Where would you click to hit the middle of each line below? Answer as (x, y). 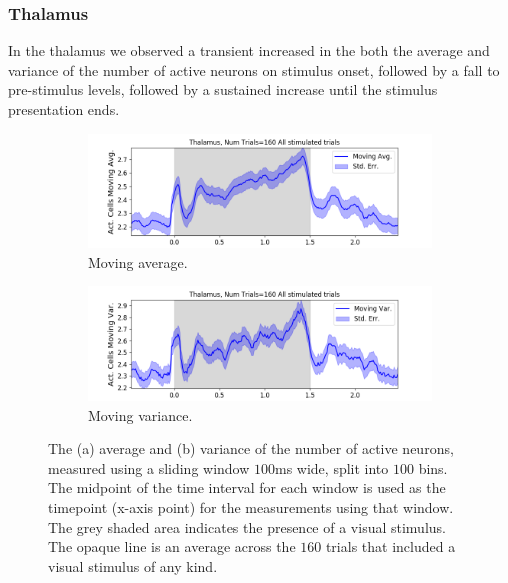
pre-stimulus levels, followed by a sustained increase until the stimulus (223, 89)
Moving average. (138, 261)
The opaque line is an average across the (172, 546)
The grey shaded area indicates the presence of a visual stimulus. (247, 526)
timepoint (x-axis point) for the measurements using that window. (251, 507)
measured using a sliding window (149, 467)
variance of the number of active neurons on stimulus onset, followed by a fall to (254, 69)
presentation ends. (64, 109)
